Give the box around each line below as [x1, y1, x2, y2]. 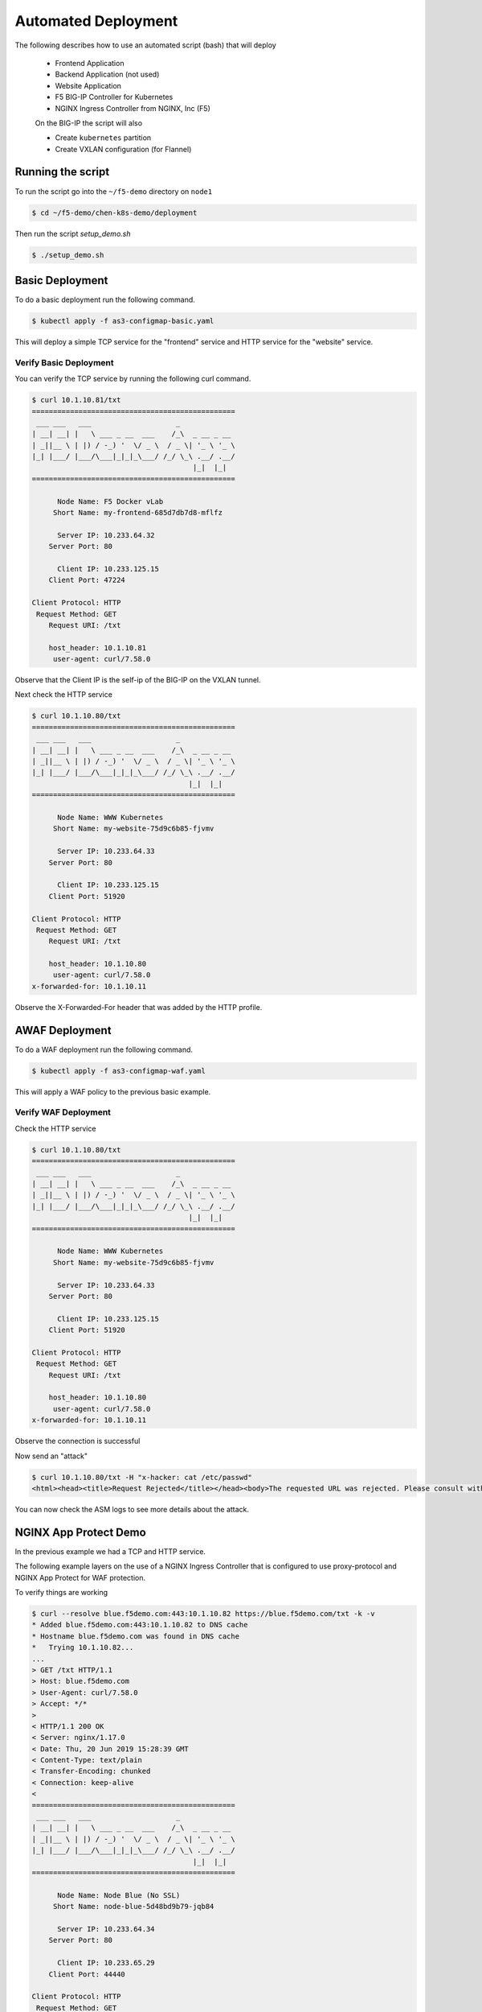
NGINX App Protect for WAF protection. [14, 1573, 146, 1582]
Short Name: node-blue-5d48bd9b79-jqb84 [52, 1902, 214, 1911]
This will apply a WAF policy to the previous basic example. [14, 1086, 211, 1096]
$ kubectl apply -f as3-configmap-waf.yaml [31, 1066, 206, 1075]
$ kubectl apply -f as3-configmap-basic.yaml [31, 316, 214, 326]
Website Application [55, 80, 122, 90]
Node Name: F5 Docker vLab [57, 497, 164, 506]
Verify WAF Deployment [14, 1107, 112, 1118]
